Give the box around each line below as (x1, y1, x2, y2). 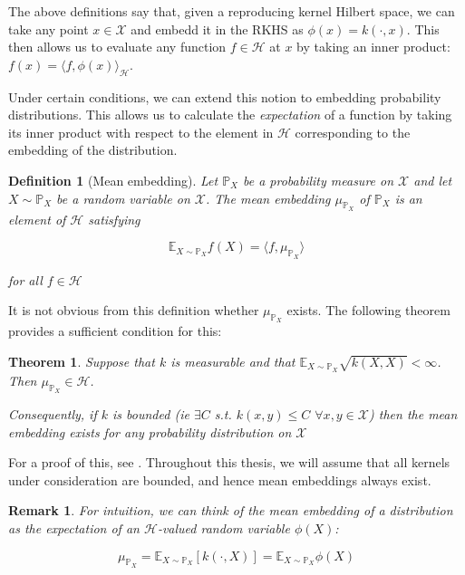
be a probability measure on (242, 170, 394, 189)
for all (8, 270, 43, 289)
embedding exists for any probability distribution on (8, 422, 292, 441)
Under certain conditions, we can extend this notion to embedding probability (8, 87, 441, 106)
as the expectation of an (8, 518, 140, 537)
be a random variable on (56, 188, 190, 207)
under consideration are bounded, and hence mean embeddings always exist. (8, 470, 431, 489)
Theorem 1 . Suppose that (8, 351, 155, 370)
